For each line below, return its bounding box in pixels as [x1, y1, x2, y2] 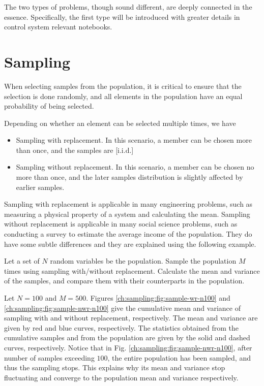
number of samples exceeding [4, 352, 95, 363]
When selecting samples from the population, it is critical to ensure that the [4, 80, 242, 91]
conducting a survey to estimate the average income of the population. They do [4, 229, 252, 239]
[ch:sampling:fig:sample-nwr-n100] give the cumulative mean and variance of [4, 302, 241, 313]
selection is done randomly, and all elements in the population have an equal [4, 90, 243, 101]
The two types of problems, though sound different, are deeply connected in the [4, 2, 252, 12]
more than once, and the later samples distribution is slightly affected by [16, 172, 243, 182]
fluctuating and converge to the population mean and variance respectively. [4, 372, 239, 382]
